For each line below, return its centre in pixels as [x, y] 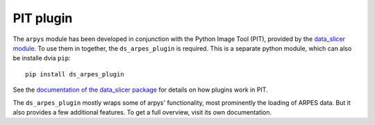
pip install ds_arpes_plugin [75, 74]
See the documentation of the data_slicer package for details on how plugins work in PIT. [140, 90]
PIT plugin [43, 18]
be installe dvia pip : [42, 58]
